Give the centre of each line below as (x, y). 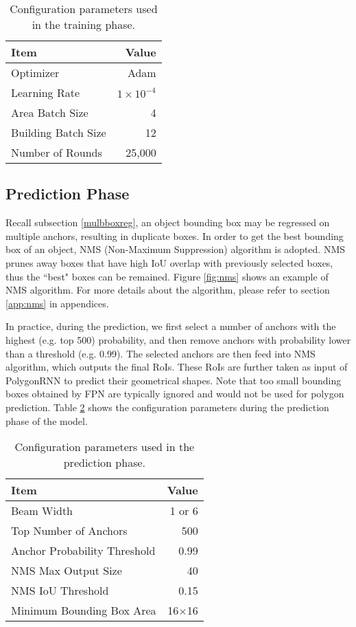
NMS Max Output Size (67, 571)
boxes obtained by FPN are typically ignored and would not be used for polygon (175, 394)
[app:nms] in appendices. (57, 303)
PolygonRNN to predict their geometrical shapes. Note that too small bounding (174, 380)
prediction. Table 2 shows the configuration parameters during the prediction (167, 407)
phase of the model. (47, 420)
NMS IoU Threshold (60, 591)
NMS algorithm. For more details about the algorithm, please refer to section (168, 290)
